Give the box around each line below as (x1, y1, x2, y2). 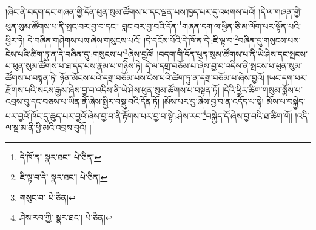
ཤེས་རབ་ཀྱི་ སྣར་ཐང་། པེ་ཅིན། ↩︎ (19, 211, 113, 224)
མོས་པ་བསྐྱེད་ (266, 95, 306, 108)
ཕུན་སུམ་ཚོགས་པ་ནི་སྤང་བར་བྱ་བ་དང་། (5, 19, 119, 32)
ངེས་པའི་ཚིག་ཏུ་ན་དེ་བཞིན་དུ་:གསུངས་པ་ (5, 47, 124, 60)
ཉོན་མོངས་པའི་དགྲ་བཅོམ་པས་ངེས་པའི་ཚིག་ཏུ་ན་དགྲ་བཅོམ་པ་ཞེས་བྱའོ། (59, 71, 264, 84)
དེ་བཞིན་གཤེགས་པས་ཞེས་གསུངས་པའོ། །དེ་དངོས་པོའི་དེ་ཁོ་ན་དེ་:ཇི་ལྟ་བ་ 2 (27, 31, 238, 46)
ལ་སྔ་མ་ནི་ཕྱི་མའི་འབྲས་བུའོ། (5, 120, 87, 133)
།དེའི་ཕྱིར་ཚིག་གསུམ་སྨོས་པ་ (222, 83, 303, 96)
